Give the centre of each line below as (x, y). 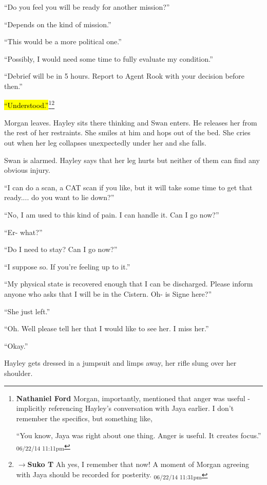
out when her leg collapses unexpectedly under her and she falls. (105, 142)
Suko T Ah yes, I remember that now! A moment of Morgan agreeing (138, 464)
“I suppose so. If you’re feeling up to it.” (67, 266)
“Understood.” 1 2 (30, 104)
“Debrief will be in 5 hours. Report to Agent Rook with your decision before (125, 76)
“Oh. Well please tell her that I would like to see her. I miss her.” (107, 328)
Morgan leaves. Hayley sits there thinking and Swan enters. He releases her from (131, 122)
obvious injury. (27, 170)
